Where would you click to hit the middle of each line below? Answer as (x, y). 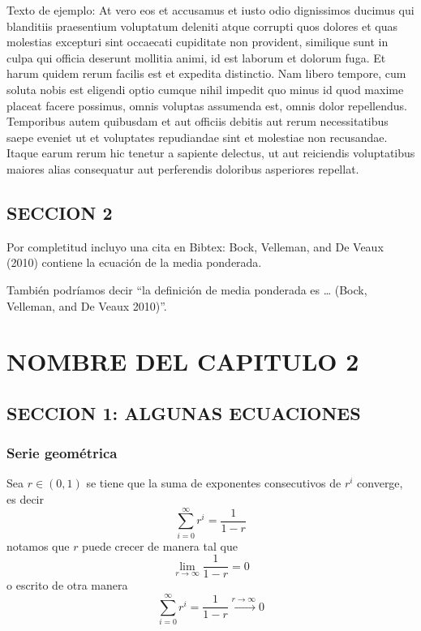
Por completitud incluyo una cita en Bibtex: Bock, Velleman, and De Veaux (195, 246)
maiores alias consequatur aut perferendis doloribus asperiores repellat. (183, 168)
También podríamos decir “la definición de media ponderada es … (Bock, (187, 289)
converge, (380, 483)
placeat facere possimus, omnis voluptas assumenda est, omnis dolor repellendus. (207, 105)
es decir (25, 499)
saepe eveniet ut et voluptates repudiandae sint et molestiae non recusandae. (197, 137)
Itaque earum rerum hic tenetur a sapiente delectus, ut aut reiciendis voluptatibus (211, 153)
